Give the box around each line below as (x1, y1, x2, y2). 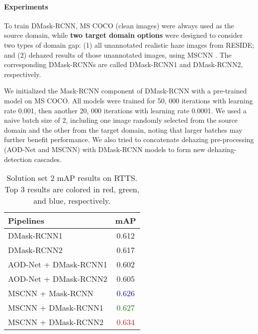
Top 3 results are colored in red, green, (4, 183, 140, 195)
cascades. (34, 154, 62, 164)
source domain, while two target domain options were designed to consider (4, 30, 243, 40)
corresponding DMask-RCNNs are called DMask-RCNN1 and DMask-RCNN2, (4, 59, 243, 70)
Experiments (4, 1, 48, 11)
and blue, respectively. (33, 195, 111, 207)
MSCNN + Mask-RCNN (8, 287, 93, 299)
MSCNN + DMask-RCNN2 (8, 316, 104, 328)
